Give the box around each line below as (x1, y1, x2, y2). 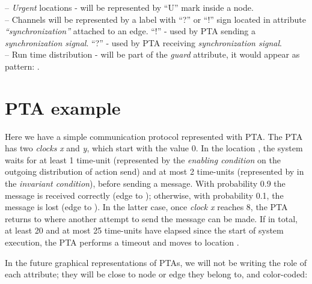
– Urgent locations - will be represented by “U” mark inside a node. (5, 1, 254, 13)
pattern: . (5, 59, 40, 72)
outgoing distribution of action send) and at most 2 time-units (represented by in (5, 165, 304, 178)
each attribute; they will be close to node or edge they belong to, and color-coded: (5, 268, 308, 280)
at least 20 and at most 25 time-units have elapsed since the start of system (5, 224, 284, 237)
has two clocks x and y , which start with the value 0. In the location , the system (5, 142, 303, 154)
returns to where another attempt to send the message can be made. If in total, (5, 212, 298, 225)
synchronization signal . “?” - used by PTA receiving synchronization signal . (5, 36, 282, 49)
